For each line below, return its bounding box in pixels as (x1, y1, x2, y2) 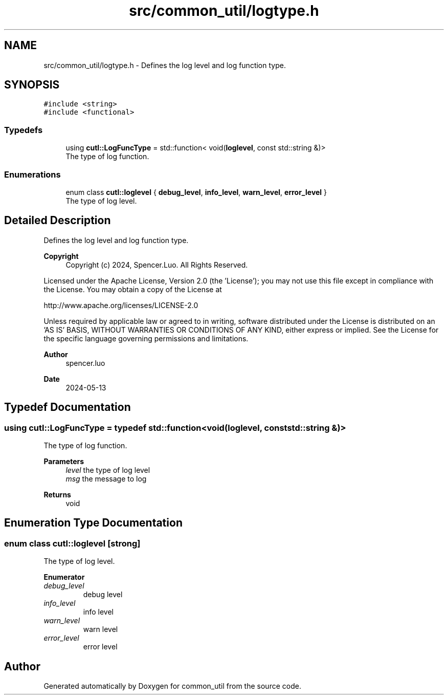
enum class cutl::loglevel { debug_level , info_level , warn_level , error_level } (65, 187, 327, 196)
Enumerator (43, 573, 85, 582)
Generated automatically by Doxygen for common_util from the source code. (43, 682, 301, 691)
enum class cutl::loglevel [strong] (4, 538, 141, 549)
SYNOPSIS (4, 78, 60, 92)
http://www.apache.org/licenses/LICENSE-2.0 (43, 300, 198, 310)
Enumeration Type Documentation (4, 516, 183, 530)
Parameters (43, 457, 84, 466)
